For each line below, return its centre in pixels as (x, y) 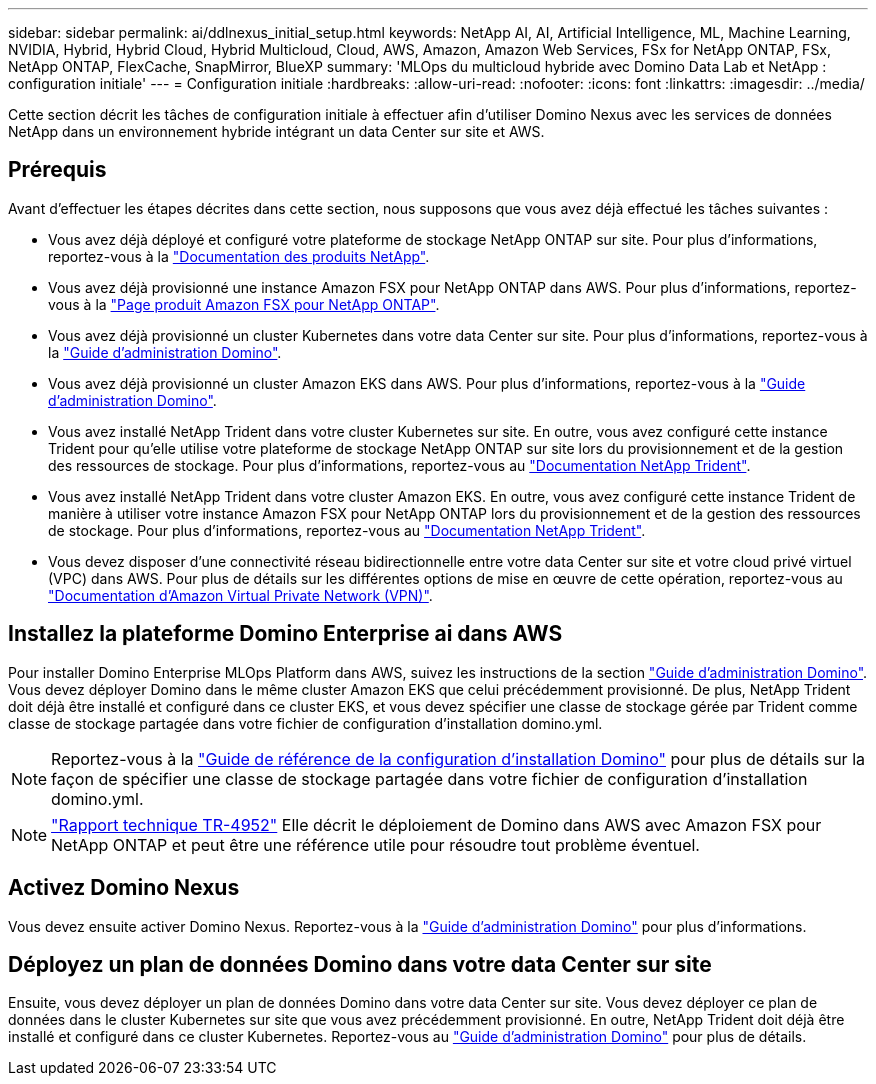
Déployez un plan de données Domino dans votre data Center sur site (360, 964)
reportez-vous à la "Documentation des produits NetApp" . (239, 256)
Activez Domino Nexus (124, 888)
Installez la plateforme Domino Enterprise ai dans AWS (285, 634)
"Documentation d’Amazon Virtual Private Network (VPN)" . (240, 595)
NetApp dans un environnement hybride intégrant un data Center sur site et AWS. (276, 131)
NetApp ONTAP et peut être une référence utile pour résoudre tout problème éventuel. (375, 844)
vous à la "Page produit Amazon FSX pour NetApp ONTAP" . (244, 304)
